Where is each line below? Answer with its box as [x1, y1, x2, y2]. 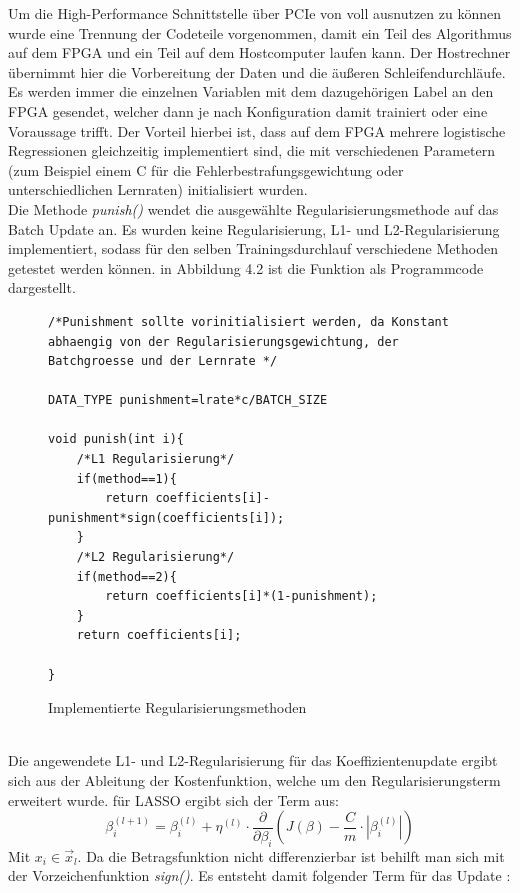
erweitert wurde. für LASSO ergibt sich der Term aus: [8, 789, 339, 810]
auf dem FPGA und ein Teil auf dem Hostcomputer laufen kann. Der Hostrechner [8, 42, 511, 63]
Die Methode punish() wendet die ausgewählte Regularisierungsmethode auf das [8, 198, 499, 219]
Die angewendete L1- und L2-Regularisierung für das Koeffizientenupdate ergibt [8, 750, 498, 771]
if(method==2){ [76, 569, 177, 584]
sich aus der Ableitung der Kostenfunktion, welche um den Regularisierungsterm [8, 769, 501, 790]
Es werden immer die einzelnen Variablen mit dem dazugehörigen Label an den [8, 81, 494, 102]
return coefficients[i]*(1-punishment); [105, 589, 378, 604]
